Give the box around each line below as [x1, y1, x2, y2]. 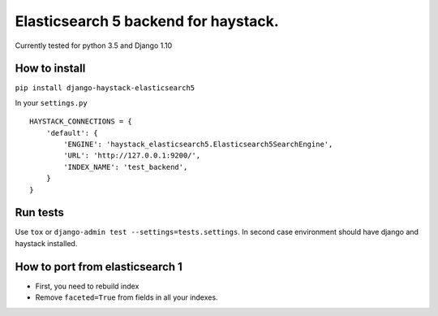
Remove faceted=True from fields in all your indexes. [35, 292, 218, 302]
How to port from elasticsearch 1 [15, 260, 182, 274]
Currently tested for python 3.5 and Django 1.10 [15, 41, 173, 50]
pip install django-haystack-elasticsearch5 [15, 84, 195, 93]
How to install [15, 62, 86, 76]
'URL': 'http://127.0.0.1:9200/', [63, 151, 201, 160]
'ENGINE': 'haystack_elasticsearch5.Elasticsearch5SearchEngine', [63, 140, 333, 149]
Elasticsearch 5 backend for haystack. [15, 12, 279, 30]
